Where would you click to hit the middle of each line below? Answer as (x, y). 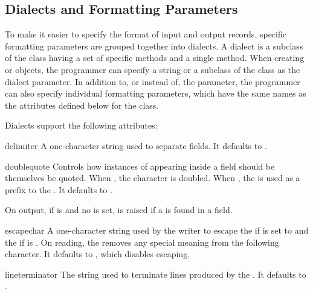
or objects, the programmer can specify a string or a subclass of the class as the (153, 69)
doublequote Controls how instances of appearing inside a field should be (140, 166)
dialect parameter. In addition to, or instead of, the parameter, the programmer (153, 81)
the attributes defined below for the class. (82, 105)
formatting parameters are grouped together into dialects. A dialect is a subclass (154, 46)
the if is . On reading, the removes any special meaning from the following (142, 242)
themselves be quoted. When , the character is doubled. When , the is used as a (153, 178)
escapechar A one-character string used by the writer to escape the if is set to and (157, 230)
